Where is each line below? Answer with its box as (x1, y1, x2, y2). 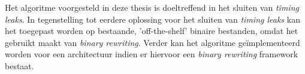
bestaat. (5, 59, 34, 72)
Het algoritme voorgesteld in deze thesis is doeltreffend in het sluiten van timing (5, 1, 299, 13)
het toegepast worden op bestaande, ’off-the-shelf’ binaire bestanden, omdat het (5, 24, 298, 37)
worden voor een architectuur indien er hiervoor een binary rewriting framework (5, 48, 298, 60)
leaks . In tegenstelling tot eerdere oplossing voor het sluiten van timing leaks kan (5, 13, 300, 25)
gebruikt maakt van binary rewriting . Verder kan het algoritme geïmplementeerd (5, 36, 300, 48)
